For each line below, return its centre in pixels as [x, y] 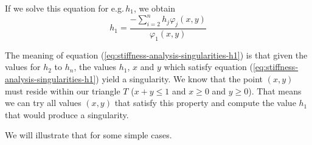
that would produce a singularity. [67, 114]
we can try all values [43, 103]
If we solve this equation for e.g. [64, 8]
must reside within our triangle [63, 90]
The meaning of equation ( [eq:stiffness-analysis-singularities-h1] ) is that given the [156, 55]
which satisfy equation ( [208, 67]
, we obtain [154, 8]
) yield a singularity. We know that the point [179, 78]
